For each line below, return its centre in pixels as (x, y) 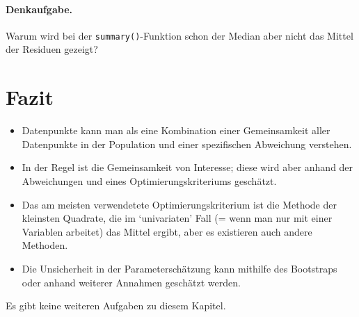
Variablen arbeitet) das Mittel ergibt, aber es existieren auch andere (167, 231)
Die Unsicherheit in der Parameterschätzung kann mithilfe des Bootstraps (179, 268)
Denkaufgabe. (39, 9)
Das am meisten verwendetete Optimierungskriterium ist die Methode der (179, 204)
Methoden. (45, 245)
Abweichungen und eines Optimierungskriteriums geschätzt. (149, 180)
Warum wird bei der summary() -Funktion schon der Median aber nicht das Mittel (179, 35)
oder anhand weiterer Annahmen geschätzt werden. (131, 282)
